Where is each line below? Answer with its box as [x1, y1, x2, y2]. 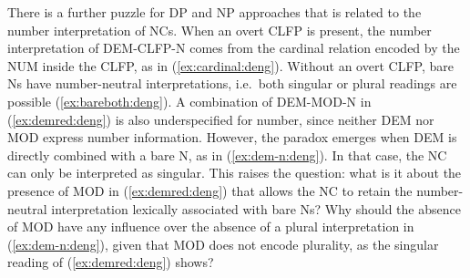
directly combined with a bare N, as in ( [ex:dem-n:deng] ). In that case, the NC [7, 145, 447, 164]
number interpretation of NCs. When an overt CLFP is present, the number [7, 20, 432, 39]
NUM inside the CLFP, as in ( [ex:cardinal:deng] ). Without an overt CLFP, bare [7, 56, 454, 75]
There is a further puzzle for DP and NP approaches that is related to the [7, 3, 422, 21]
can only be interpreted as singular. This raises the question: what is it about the [7, 163, 462, 182]
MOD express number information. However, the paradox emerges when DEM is [7, 128, 457, 147]
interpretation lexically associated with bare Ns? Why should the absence [51, 199, 461, 218]
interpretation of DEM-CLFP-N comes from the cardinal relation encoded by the [7, 38, 460, 57]
